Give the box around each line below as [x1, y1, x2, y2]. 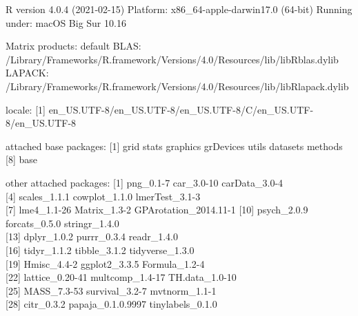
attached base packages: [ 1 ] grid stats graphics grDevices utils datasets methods [6, 138, 343, 153]
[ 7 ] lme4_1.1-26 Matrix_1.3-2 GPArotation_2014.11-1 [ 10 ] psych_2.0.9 [6, 202, 308, 217]
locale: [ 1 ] [6, 102, 46, 116]
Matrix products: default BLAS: [6, 39, 141, 53]
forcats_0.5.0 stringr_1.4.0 [6, 215, 119, 230]
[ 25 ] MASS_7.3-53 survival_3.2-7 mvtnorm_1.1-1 [6, 283, 217, 297]
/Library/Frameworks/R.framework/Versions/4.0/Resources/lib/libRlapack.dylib [6, 78, 349, 93]
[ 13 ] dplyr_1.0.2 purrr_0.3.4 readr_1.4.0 [6, 229, 178, 244]
